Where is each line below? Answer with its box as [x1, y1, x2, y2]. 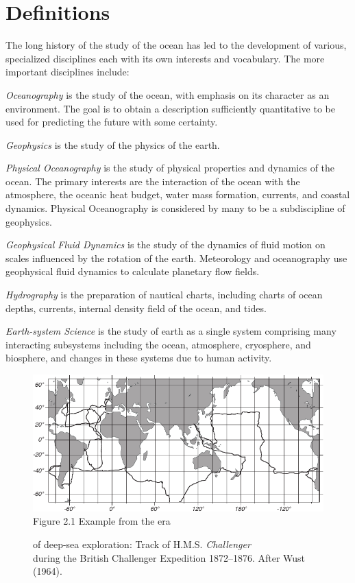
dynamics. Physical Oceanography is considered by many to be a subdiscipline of [5, 201, 345, 215]
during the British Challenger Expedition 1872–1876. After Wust [33, 550, 306, 564]
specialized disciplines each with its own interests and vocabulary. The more [5, 51, 325, 65]
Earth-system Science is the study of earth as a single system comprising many [5, 324, 336, 338]
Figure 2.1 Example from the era [33, 514, 171, 528]
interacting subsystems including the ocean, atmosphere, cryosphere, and [5, 337, 311, 351]
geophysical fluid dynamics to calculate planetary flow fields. [5, 264, 260, 278]
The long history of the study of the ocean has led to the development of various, [5, 38, 347, 52]
